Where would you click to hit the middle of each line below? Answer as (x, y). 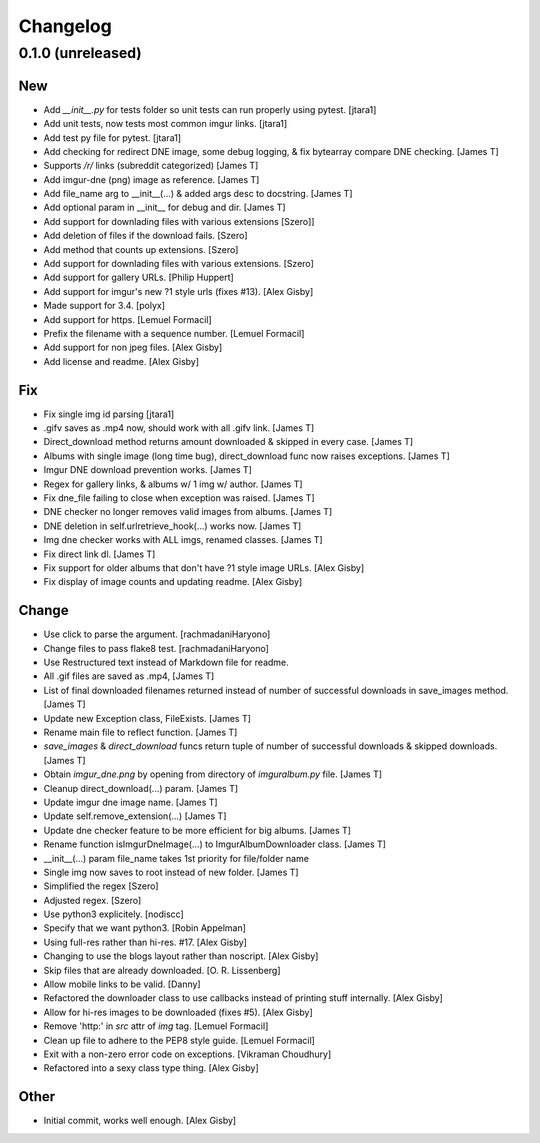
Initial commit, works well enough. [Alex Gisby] (140, 1121)
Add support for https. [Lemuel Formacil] (127, 319)
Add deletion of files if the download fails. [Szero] (146, 236)
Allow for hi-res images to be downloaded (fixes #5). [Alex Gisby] (178, 1012)
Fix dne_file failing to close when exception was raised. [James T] (179, 498)
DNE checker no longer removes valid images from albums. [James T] (188, 512)
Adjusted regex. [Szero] (92, 900)
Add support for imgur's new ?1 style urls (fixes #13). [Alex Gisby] (178, 291)
